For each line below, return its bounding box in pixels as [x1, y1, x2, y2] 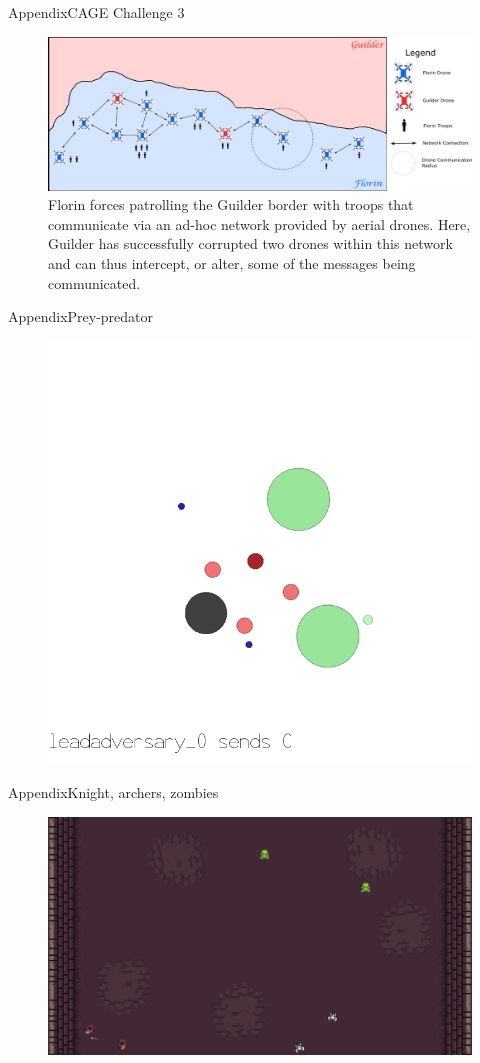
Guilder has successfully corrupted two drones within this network [48, 233, 453, 254]
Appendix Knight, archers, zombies [8, 782, 219, 803]
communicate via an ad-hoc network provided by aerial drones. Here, [48, 213, 471, 234]
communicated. [48, 272, 141, 293]
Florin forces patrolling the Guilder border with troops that [48, 194, 414, 215]
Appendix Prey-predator [8, 306, 154, 327]
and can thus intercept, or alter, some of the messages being [48, 253, 416, 273]
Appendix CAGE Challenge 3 [8, 2, 185, 22]
